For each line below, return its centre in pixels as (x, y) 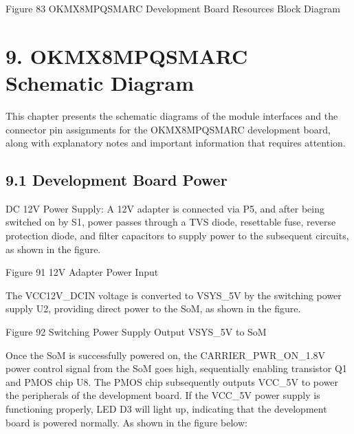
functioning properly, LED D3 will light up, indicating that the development (166, 409)
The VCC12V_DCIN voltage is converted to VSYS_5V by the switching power (174, 295)
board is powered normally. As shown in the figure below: (126, 422)
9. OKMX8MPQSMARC (127, 55)
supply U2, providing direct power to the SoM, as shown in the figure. (153, 308)
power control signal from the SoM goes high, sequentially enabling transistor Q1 (176, 368)
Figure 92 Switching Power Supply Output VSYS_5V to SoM (136, 332)
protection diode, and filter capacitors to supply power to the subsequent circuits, (177, 236)
